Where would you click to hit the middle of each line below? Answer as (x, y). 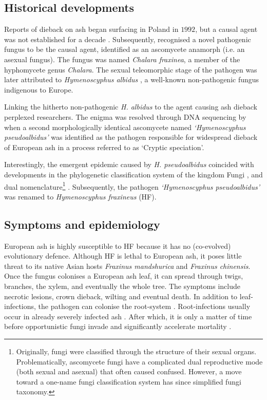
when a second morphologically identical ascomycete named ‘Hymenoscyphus (125, 127)
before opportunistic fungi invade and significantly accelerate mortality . (118, 326)
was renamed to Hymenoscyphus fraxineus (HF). (80, 196)
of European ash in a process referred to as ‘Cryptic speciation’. (104, 147)
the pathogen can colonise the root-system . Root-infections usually (144, 306)
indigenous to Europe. (39, 89)
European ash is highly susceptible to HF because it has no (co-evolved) (118, 246)
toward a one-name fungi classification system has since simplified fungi (129, 381)
